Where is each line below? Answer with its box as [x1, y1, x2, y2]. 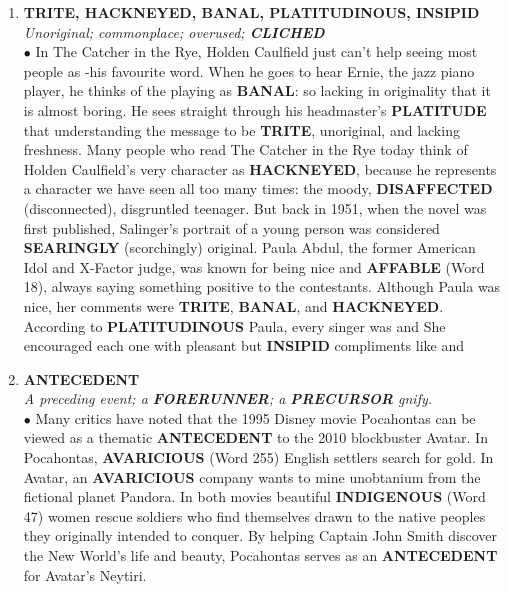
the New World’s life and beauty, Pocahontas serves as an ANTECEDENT [23, 545, 498, 566]
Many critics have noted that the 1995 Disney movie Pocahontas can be [35, 407, 476, 428]
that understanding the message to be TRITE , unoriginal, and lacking [23, 119, 460, 140]
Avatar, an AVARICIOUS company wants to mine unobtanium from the [23, 466, 481, 487]
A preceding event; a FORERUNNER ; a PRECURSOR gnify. [23, 388, 433, 409]
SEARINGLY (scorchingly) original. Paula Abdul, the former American [23, 237, 476, 258]
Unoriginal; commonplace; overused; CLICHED [23, 21, 325, 42]
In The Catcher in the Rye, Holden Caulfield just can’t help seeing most [35, 41, 478, 62]
